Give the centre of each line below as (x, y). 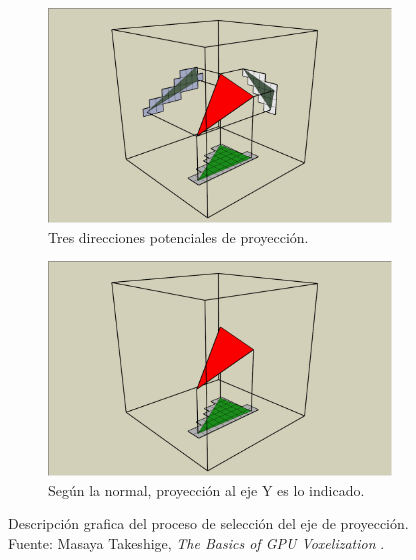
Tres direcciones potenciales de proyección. (178, 236)
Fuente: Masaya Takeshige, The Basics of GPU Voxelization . (196, 542)
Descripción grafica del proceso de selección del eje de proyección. (208, 523)
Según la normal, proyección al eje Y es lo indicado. (206, 489)
